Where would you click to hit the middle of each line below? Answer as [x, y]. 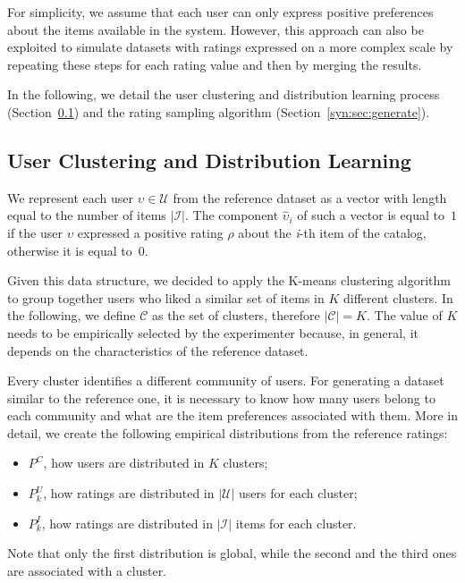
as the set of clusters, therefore [236, 315]
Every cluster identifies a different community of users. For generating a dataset [226, 380]
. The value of [404, 315]
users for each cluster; [298, 493]
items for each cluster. [296, 523]
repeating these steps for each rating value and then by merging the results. [215, 64]
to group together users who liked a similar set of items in [166, 297]
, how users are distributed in [124, 463]
